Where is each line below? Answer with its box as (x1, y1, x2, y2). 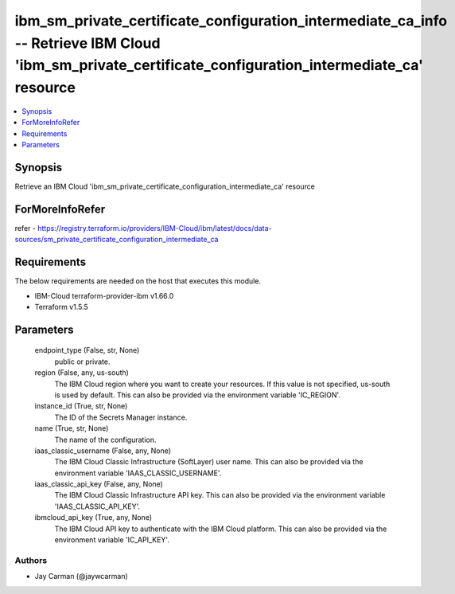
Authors (14, 554, 48, 565)
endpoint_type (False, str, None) (34, 346, 140, 355)
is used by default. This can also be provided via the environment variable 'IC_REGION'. (54, 390, 341, 400)
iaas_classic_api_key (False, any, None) (34, 479, 163, 489)
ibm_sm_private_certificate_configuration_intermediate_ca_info (14, 12, 448, 29)
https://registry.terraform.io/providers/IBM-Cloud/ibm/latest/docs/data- (37, 223, 272, 233)
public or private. (54, 357, 111, 366)
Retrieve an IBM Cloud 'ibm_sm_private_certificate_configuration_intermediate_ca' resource (14, 182, 316, 191)
